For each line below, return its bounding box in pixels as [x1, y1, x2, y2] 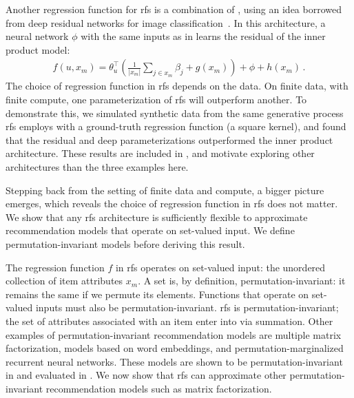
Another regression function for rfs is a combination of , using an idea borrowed [6, 2, 342, 16]
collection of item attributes [6, 273, 123, 288]
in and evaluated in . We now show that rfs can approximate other [6, 368, 287, 382]
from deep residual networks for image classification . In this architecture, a [6, 15, 326, 30]
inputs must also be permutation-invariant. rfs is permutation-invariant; [35, 300, 339, 315]
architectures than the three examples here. [6, 159, 189, 174]
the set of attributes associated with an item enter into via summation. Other [6, 313, 333, 328]
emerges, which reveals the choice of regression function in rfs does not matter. [6, 196, 338, 211]
